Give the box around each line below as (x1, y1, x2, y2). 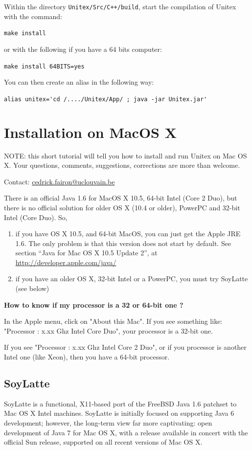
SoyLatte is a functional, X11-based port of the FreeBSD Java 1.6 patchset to (4, 398, 237, 408)
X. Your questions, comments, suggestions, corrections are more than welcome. (4, 160, 240, 170)
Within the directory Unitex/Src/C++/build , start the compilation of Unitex (4, 1, 236, 11)
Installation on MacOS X (4, 122, 177, 142)
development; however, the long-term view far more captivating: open (4, 418, 212, 428)
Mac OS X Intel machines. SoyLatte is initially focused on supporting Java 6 (4, 408, 234, 418)
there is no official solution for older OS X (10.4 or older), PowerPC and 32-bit (4, 202, 240, 212)
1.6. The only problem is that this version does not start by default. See (15, 238, 231, 248)
